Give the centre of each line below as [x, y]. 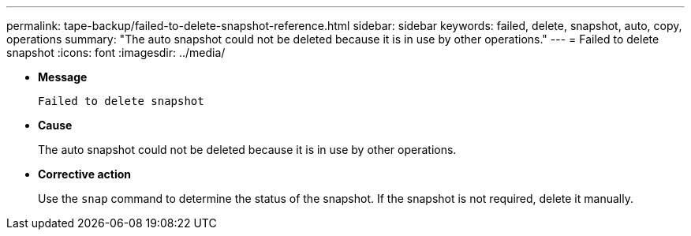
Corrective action [84, 174]
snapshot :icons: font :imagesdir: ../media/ [116, 52]
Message [63, 77]
